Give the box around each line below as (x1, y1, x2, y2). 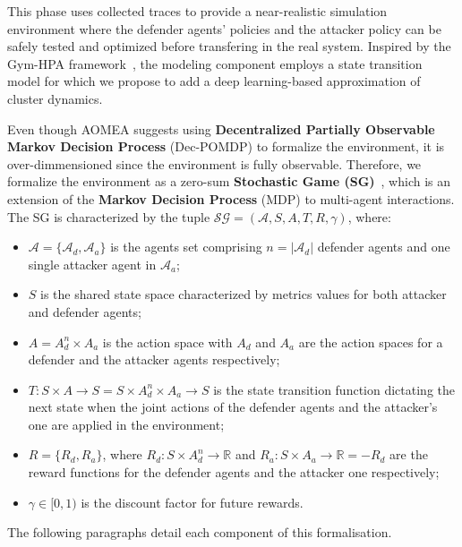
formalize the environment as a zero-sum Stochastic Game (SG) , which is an (7, 172, 451, 191)
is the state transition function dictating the (213, 380, 456, 398)
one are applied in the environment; (28, 415, 225, 433)
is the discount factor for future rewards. (81, 492, 304, 511)
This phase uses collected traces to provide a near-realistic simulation (7, 2, 388, 20)
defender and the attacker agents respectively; (28, 350, 280, 369)
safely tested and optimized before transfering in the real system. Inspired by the (7, 37, 451, 56)
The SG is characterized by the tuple (7, 207, 210, 226)
